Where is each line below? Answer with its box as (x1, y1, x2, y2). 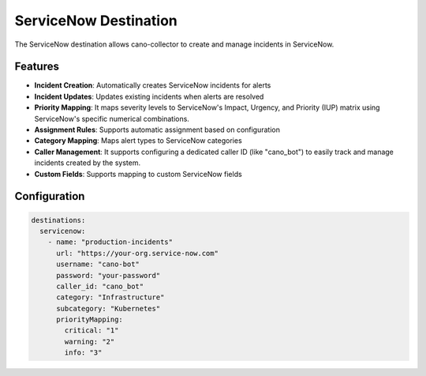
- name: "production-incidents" (47, 238, 174, 246)
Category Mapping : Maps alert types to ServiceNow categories (34, 136, 242, 145)
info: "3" (64, 348, 103, 357)
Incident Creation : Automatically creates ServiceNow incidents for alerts (34, 81, 271, 90)
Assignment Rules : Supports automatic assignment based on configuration (34, 125, 280, 134)
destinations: (31, 216, 86, 224)
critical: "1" (64, 326, 119, 335)
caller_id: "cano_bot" (56, 281, 144, 291)
